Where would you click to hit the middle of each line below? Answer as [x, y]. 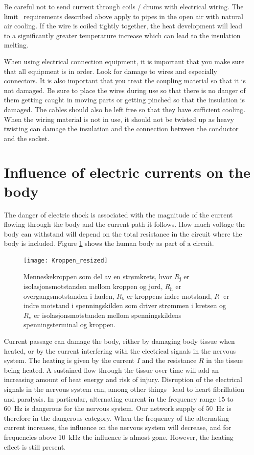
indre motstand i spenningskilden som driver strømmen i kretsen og [125, 305]
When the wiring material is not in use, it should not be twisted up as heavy [119, 119]
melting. [16, 45]
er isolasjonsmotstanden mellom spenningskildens [108, 315]
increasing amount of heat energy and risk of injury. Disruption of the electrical [123, 379]
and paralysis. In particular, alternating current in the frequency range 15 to [119, 398]
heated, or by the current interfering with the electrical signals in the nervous [120, 350]
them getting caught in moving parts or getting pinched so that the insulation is [124, 100]
